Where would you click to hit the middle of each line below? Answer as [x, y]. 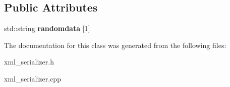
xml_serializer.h [29, 62]
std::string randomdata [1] [47, 28]
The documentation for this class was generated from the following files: [115, 45]
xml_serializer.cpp [33, 78]
